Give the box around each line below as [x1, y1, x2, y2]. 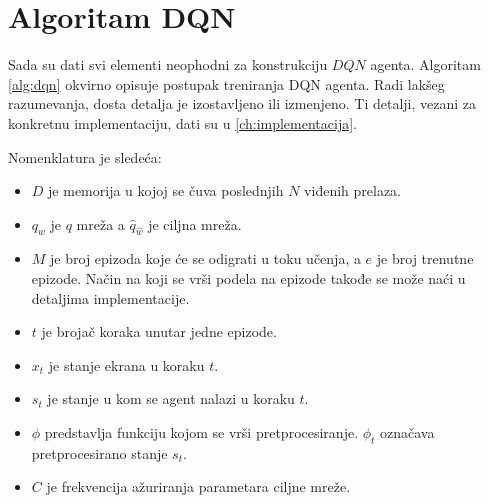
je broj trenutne [376, 248, 474, 269]
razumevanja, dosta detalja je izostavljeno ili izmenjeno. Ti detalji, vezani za [8, 93, 477, 114]
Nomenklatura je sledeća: [8, 146, 162, 167]
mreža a [76, 213, 125, 234]
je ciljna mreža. [148, 213, 242, 234]
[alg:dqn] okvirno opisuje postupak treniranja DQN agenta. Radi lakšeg [8, 73, 445, 94]
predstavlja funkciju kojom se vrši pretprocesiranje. [44, 422, 359, 443]
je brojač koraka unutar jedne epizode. [41, 321, 277, 342]
